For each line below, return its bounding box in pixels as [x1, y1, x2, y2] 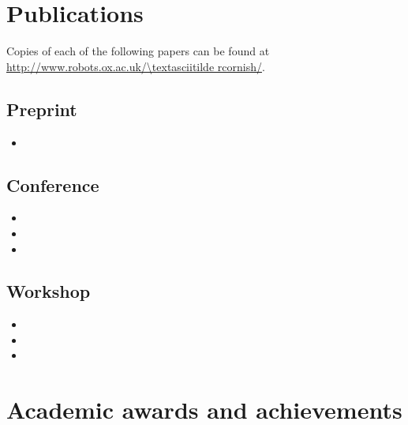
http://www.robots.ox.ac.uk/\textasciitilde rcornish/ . [6, 58, 265, 74]
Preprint [6, 96, 77, 121]
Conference [6, 172, 99, 197]
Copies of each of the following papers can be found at [6, 43, 270, 59]
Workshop [6, 279, 91, 303]
